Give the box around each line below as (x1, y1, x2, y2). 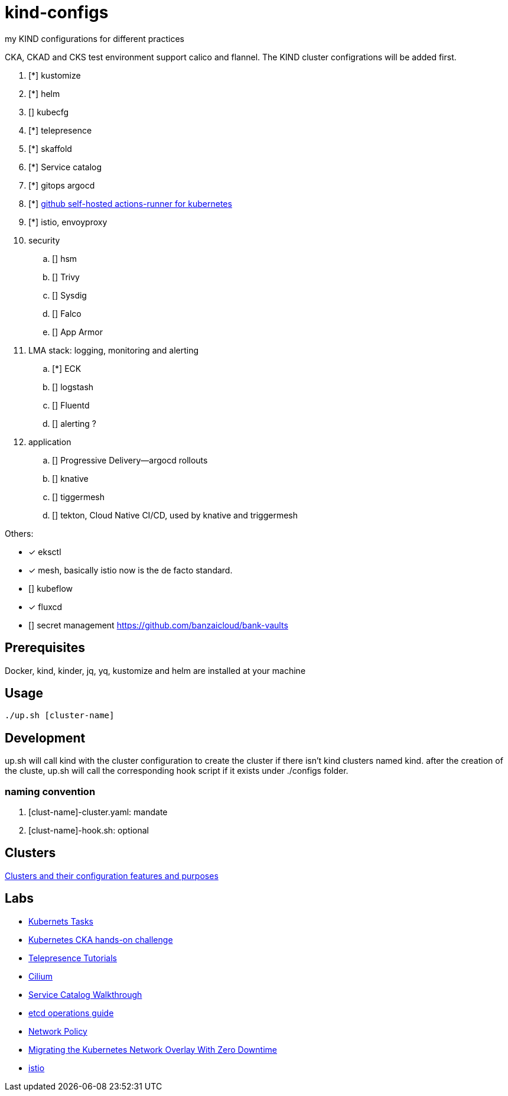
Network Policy (28, 1026, 87, 1036)
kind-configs (5, 2, 109, 22)
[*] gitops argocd (28, 180, 95, 190)
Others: (5, 528, 34, 539)
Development (5, 730, 86, 745)
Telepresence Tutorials (28, 952, 117, 963)
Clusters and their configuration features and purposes (5, 870, 219, 881)
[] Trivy (52, 271, 80, 282)
